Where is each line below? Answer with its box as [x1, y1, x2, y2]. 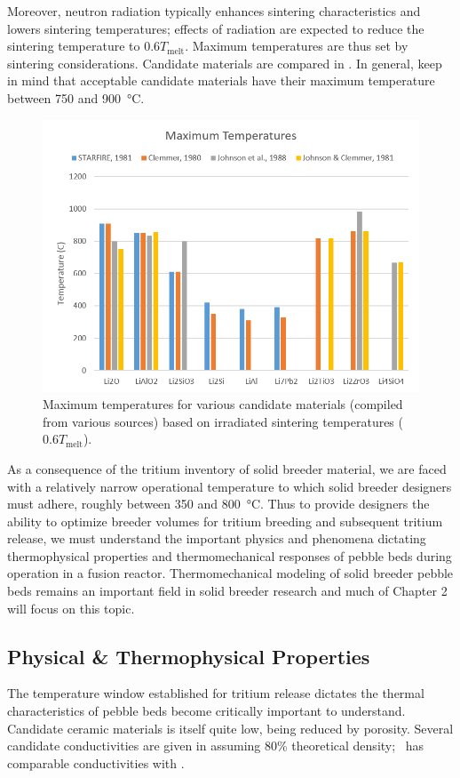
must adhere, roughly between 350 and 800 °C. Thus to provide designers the [7, 494, 430, 513]
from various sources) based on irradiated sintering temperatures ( [43, 412, 403, 430]
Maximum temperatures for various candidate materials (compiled [43, 395, 403, 413]
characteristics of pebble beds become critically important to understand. [7, 702, 406, 720]
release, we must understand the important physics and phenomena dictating [7, 529, 426, 548]
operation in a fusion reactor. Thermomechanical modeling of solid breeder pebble [7, 564, 454, 582]
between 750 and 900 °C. [7, 88, 145, 107]
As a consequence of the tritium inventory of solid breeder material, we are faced [7, 459, 447, 477]
